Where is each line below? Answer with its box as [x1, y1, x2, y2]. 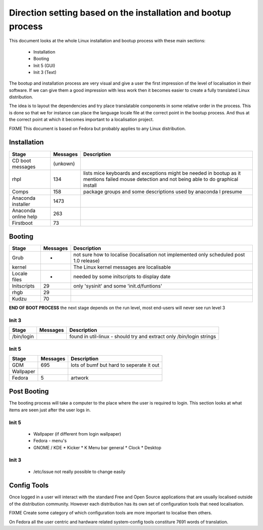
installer [12, 201, 30, 207]
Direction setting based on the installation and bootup [9, 7, 231, 18]
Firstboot [12, 219, 33, 226]
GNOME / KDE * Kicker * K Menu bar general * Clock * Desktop [33, 444, 162, 450]
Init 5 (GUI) [33, 62, 56, 68]
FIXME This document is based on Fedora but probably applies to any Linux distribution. [9, 126, 186, 131]
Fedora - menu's [33, 438, 67, 444]
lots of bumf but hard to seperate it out [71, 362, 160, 368]
